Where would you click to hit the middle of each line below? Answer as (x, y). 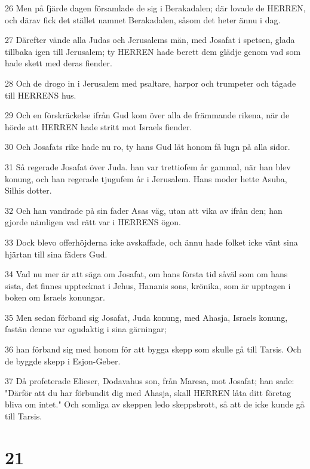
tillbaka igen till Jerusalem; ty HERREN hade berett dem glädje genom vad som (153, 51)
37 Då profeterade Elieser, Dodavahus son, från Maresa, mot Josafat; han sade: (150, 381)
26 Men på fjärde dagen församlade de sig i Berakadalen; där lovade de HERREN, (155, 8)
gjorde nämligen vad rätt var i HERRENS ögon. (93, 222)
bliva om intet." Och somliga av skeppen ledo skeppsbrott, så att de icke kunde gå (155, 404)
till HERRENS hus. (41, 95)
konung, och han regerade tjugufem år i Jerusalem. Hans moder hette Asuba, (146, 178)
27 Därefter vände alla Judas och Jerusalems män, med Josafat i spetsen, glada (150, 40)
